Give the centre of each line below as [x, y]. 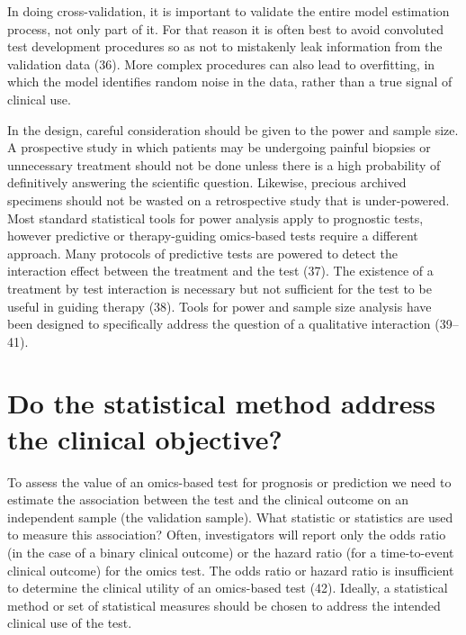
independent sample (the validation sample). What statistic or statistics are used [230, 517]
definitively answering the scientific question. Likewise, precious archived [207, 182]
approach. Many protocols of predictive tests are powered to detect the [203, 253]
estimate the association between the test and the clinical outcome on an [208, 499]
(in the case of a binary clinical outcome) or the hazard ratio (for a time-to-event [231, 552]
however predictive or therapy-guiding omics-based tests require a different [213, 236]
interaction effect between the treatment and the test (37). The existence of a [220, 271]
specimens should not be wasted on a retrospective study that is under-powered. [229, 200]
